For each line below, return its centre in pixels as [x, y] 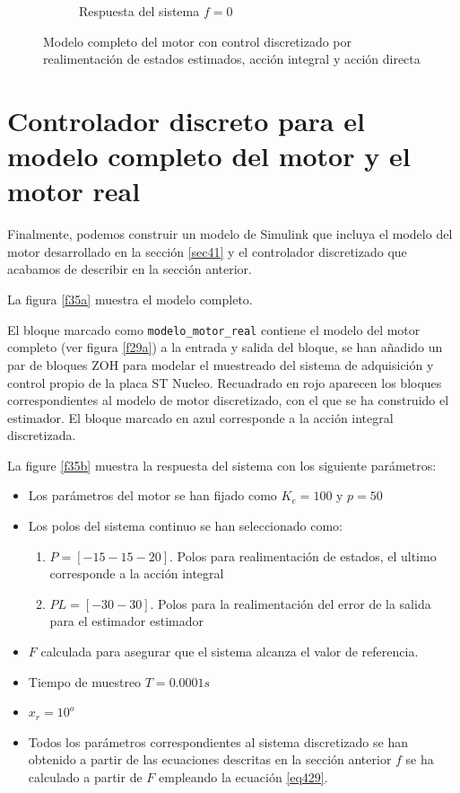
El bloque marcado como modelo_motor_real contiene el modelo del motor [214, 329]
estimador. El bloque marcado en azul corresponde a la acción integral [200, 417]
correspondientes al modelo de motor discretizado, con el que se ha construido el [228, 400]
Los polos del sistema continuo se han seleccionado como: [186, 526]
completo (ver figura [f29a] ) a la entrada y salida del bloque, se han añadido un [225, 347]
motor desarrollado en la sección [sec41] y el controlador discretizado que [207, 251]
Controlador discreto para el [186, 120]
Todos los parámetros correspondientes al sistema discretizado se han [218, 741]
